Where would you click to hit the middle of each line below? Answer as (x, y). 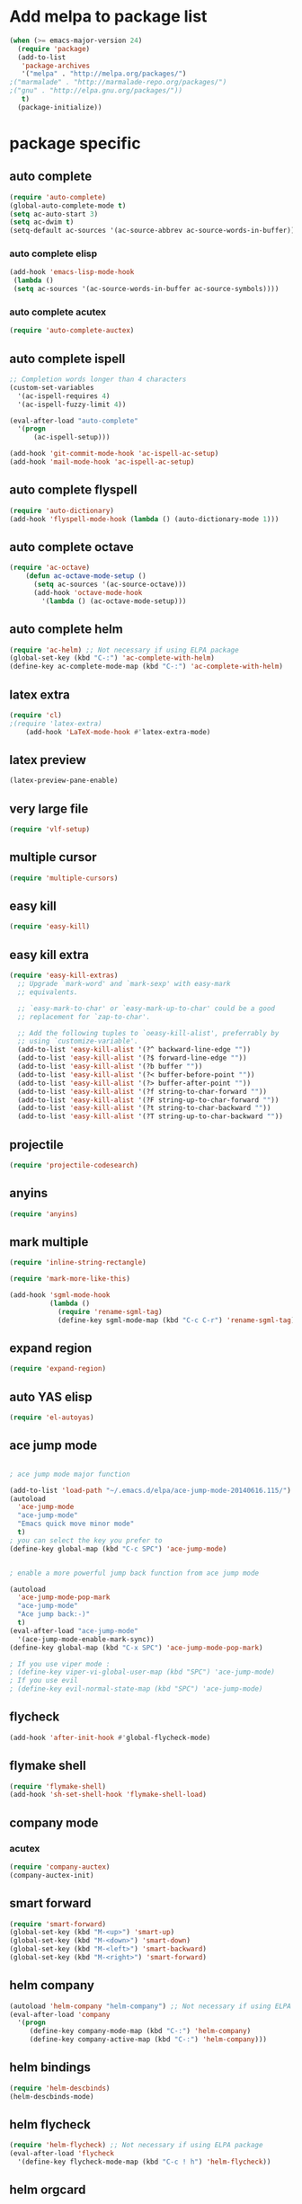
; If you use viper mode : (60, 1664)
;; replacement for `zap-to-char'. (84, 1017)
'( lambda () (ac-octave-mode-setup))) (114, 601)
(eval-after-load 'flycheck (62, 2154)
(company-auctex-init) (52, 1875)
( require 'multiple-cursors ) (64, 878)
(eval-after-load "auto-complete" (74, 421)
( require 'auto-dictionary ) (62, 511)
